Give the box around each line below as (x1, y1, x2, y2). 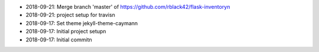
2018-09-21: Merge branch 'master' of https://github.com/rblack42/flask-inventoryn (25, 4, 230, 10)
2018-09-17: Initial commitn (25, 36, 92, 43)
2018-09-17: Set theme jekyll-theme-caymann (25, 19, 138, 26)
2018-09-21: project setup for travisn (25, 12, 115, 19)
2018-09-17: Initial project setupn (25, 28, 106, 35)
